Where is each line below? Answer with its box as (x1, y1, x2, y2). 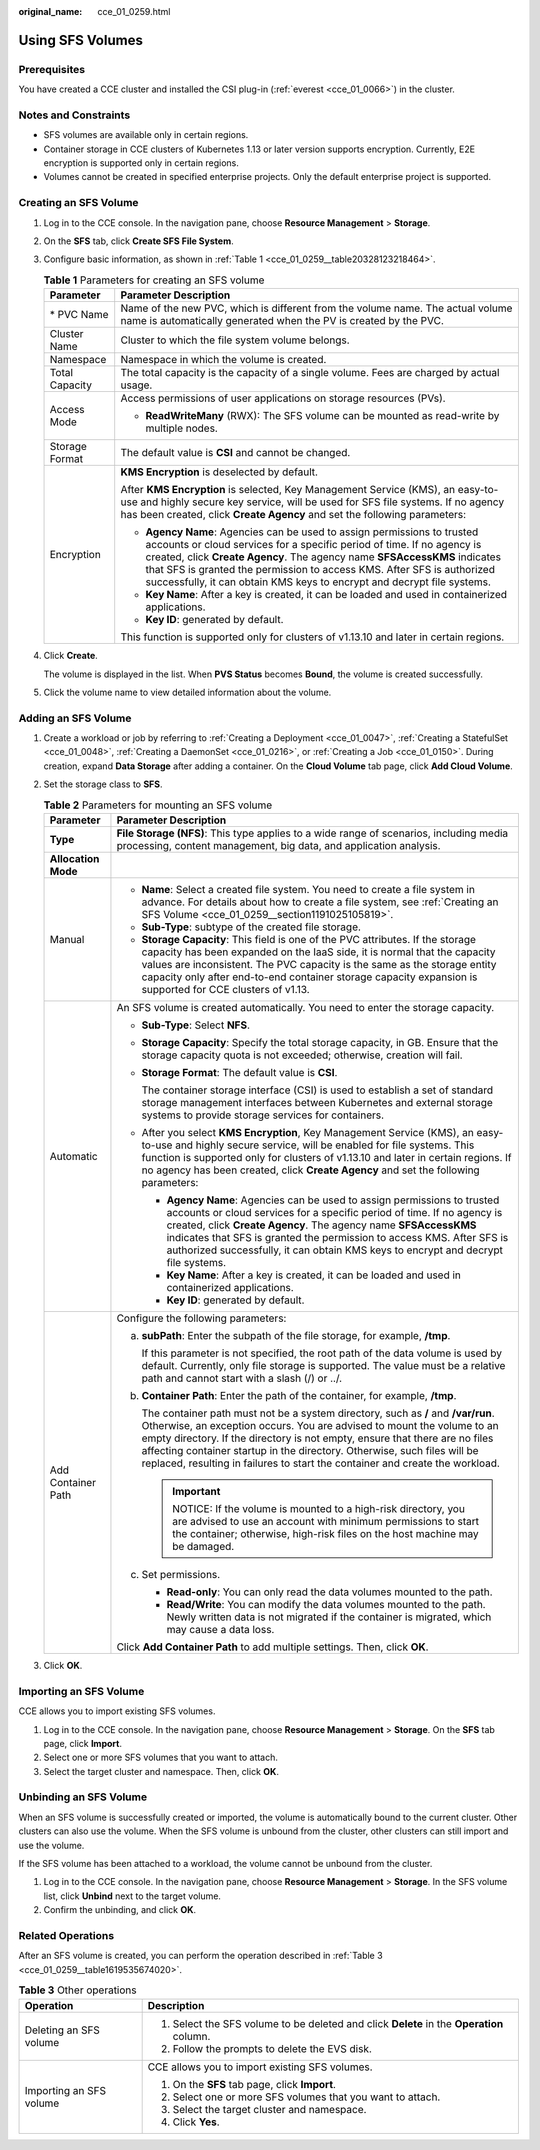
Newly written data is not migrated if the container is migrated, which (166, 1610, 492, 1624)
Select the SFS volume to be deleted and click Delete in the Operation (172, 2016, 504, 2030)
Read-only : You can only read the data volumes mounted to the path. (166, 1585, 494, 1599)
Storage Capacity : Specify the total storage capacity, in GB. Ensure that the (141, 1036, 499, 1050)
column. (172, 2029, 211, 2043)
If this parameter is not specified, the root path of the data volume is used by (141, 1346, 503, 1360)
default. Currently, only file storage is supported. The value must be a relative (141, 1359, 506, 1373)
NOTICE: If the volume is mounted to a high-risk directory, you (171, 1502, 465, 1516)
